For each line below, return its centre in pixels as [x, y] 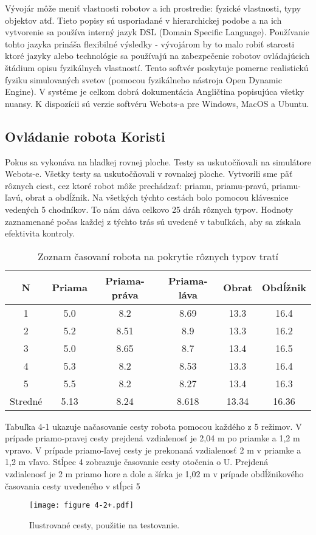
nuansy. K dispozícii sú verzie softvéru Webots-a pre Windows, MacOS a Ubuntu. [157, 103]
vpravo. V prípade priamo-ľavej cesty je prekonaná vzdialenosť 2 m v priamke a [153, 450]
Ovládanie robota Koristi [85, 136]
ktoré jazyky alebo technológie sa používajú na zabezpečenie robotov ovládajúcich [157, 56]
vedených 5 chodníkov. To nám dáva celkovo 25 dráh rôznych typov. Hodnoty [149, 209]
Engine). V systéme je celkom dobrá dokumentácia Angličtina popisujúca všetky [155, 91]
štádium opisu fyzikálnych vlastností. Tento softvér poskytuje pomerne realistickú [157, 67]
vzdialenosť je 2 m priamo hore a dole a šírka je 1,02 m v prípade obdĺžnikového [154, 474]
